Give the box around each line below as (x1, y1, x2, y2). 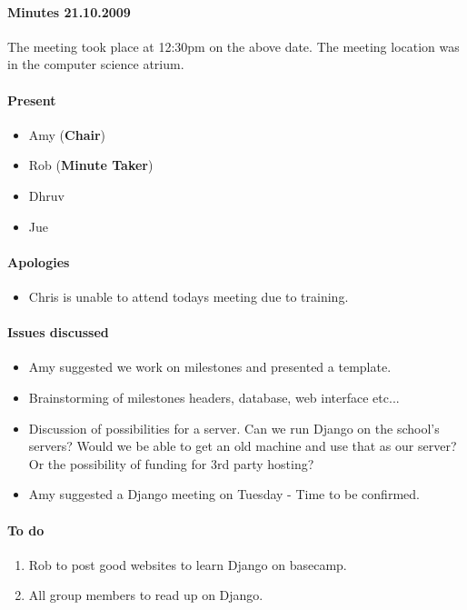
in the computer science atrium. (7, 55, 184, 74)
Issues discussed (7, 323, 109, 342)
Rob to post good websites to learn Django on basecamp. (28, 555, 347, 574)
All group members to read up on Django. (28, 585, 263, 605)
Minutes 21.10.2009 (7, 2, 131, 21)
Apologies (7, 252, 70, 271)
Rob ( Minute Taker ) (28, 155, 154, 175)
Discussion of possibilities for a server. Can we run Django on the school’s (28, 418, 440, 437)
